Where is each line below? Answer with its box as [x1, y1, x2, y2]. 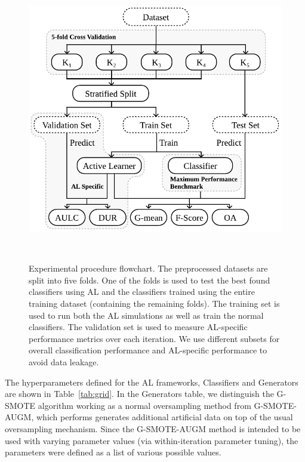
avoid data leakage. [29, 355, 99, 368]
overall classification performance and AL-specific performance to [29, 344, 267, 356]
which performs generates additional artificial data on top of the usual [36, 411, 293, 423]
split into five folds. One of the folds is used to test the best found [29, 273, 270, 286]
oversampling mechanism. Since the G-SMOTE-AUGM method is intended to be [5, 422, 301, 435]
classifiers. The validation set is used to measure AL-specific [29, 321, 248, 333]
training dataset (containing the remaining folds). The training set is [29, 297, 280, 309]
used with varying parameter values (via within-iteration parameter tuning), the [5, 434, 298, 446]
